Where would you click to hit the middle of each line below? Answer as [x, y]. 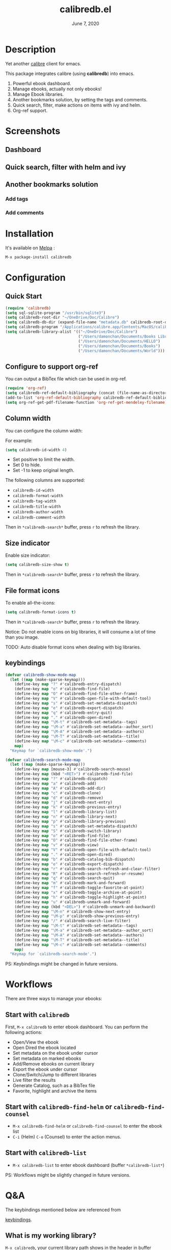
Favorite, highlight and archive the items [54, 1091]
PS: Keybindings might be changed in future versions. [62, 964]
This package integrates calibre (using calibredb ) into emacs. [70, 73]
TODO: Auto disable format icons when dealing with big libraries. [73, 647]
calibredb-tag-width [34, 501]
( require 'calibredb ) [28, 308]
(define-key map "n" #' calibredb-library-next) [66, 817]
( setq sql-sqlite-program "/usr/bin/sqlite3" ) [55, 313]
